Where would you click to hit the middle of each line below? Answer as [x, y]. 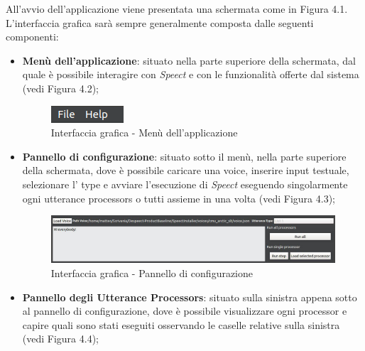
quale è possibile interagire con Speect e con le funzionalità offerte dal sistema [191, 74]
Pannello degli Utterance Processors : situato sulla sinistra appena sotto [190, 297]
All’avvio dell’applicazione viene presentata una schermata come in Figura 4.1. [177, 9]
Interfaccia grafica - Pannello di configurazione [152, 272]
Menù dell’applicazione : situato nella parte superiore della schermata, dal [189, 60]
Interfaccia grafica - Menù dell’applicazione [144, 133]
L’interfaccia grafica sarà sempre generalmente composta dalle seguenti [160, 22]
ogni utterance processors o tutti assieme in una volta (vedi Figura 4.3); [179, 198]
